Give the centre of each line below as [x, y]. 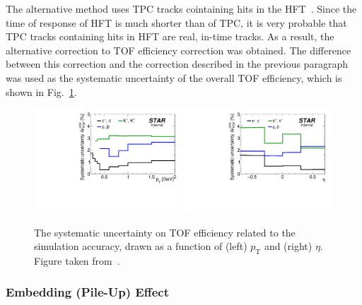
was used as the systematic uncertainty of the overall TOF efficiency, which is [174, 77]
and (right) [288, 246]
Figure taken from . [77, 260]
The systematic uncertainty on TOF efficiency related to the [165, 232]
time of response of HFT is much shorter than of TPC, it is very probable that [176, 22]
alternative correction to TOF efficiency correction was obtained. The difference [179, 50]
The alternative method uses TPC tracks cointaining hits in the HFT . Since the [181, 8]
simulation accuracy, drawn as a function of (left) [141, 246]
